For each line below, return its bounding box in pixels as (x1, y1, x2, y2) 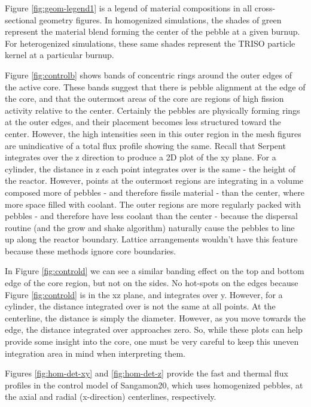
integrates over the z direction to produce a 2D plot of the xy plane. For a (5, 151, 276, 163)
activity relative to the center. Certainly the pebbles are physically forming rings (5, 104, 300, 116)
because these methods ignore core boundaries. (5, 244, 176, 257)
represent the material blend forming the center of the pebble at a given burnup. (5, 25, 300, 38)
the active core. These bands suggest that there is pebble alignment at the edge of (5, 80, 306, 93)
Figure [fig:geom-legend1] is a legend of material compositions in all (5, 2, 252, 14)
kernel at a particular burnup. (5, 48, 114, 61)
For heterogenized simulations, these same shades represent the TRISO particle (5, 37, 295, 49)
